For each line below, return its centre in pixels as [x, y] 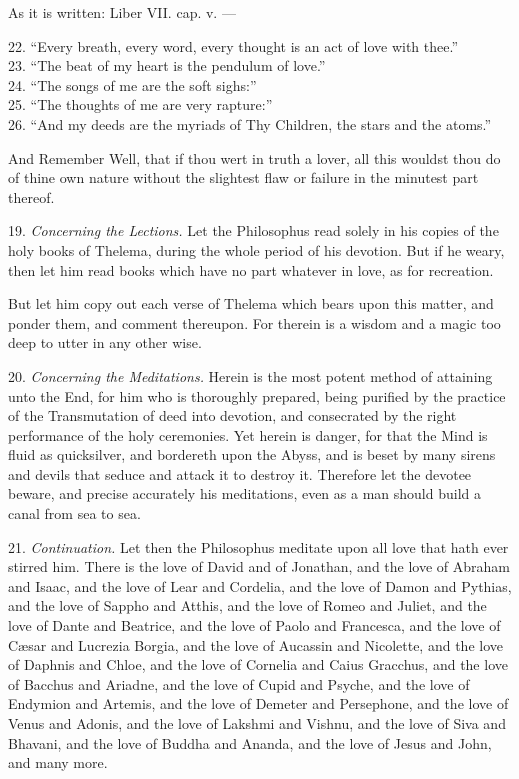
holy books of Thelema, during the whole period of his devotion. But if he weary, [256, 249]
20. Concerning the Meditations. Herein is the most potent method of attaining [250, 375]
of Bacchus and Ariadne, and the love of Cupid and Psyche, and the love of [239, 683]
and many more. [58, 762]
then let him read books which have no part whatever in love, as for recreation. [251, 269]
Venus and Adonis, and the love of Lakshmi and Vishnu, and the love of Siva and [257, 723]
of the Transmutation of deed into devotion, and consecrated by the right [232, 415]
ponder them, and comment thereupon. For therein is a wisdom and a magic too [254, 322]
